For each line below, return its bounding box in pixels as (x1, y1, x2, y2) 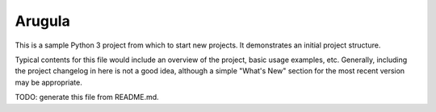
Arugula (15, 12, 70, 30)
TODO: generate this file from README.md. (15, 93, 159, 102)
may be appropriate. (15, 77, 82, 87)
